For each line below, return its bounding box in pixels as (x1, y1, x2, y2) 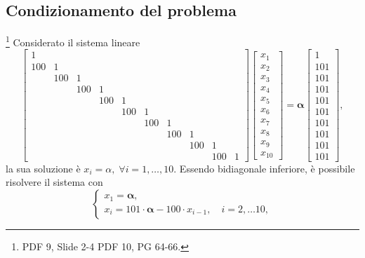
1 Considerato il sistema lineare (6, 33, 140, 49)
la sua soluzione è (6, 161, 81, 175)
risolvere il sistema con (6, 175, 103, 189)
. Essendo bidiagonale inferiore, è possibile (173, 161, 355, 175)
